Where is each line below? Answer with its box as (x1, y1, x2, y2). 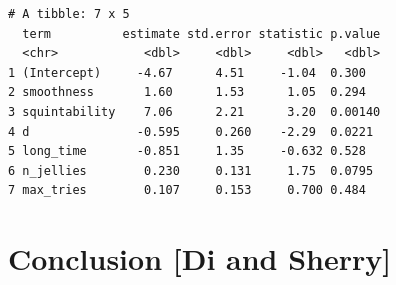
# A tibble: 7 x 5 (8, 7, 130, 21)
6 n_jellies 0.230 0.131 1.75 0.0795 (8, 163, 374, 178)
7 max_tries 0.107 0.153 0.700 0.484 (8, 183, 366, 198)
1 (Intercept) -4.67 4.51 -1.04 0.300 (8, 65, 366, 80)
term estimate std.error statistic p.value (22, 26, 381, 41)
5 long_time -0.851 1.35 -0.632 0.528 (8, 144, 366, 159)
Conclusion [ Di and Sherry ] (8, 238, 392, 279)
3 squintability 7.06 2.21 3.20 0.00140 (8, 104, 381, 119)
